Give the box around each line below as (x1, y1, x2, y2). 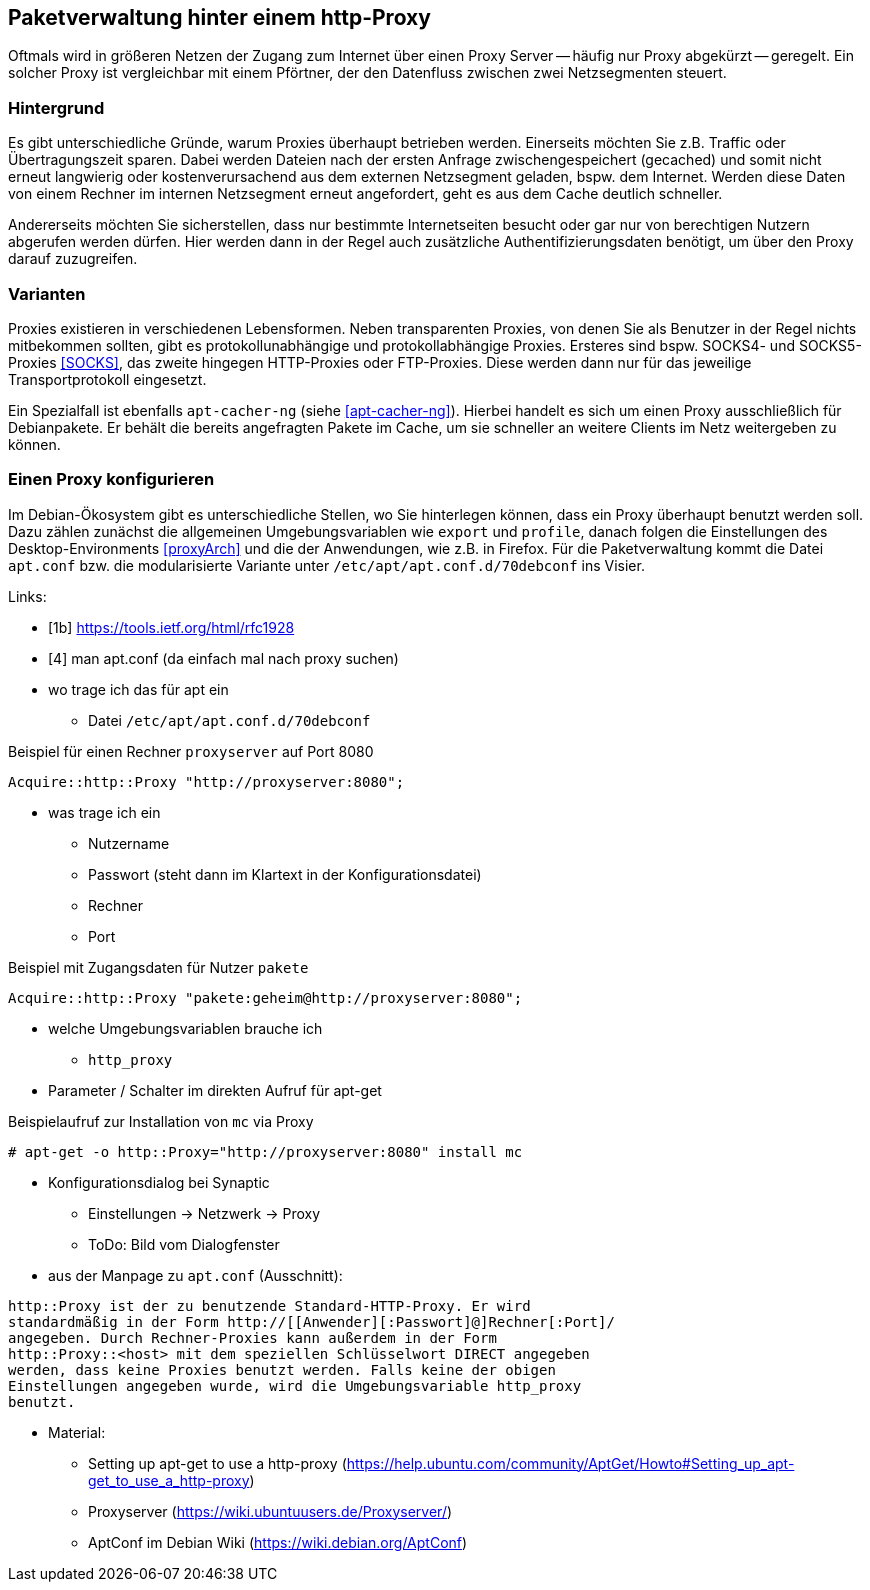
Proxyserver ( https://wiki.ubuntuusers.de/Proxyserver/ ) (88, 1502, 453, 1520)
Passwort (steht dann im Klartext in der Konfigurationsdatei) (88, 865, 482, 883)
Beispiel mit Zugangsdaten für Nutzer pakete (8, 958, 309, 976)
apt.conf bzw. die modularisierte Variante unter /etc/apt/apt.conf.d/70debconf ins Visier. (8, 556, 645, 574)
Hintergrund (8, 97, 105, 118)
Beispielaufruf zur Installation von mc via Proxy (8, 1112, 314, 1130)
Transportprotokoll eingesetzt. (8, 370, 207, 388)
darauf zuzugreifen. (8, 250, 138, 268)
